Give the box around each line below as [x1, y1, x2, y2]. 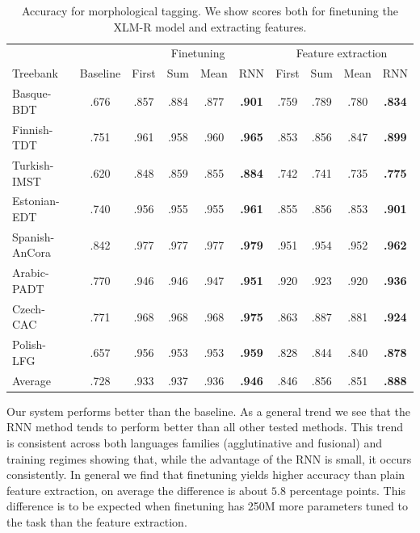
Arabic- [12, 264, 49, 281]
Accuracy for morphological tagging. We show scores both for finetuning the [22, 2, 398, 19]
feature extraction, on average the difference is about [6, 481, 268, 498]
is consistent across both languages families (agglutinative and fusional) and [6, 434, 383, 451]
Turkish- [12, 157, 54, 173]
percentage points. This [289, 481, 405, 498]
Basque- [12, 85, 52, 102]
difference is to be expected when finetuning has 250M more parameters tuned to [6, 497, 408, 514]
